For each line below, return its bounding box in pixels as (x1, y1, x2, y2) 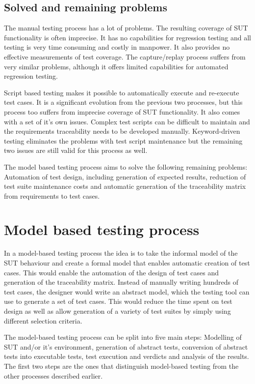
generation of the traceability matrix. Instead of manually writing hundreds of (4, 277, 238, 287)
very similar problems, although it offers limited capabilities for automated (4, 61, 229, 71)
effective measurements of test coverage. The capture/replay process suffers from (4, 51, 246, 61)
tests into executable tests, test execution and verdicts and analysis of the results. (4, 351, 249, 361)
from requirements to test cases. (4, 190, 100, 201)
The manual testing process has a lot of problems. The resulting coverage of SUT (4, 23, 248, 33)
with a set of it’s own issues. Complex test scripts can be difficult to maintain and (4, 116, 250, 126)
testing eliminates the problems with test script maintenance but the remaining (4, 135, 243, 146)
